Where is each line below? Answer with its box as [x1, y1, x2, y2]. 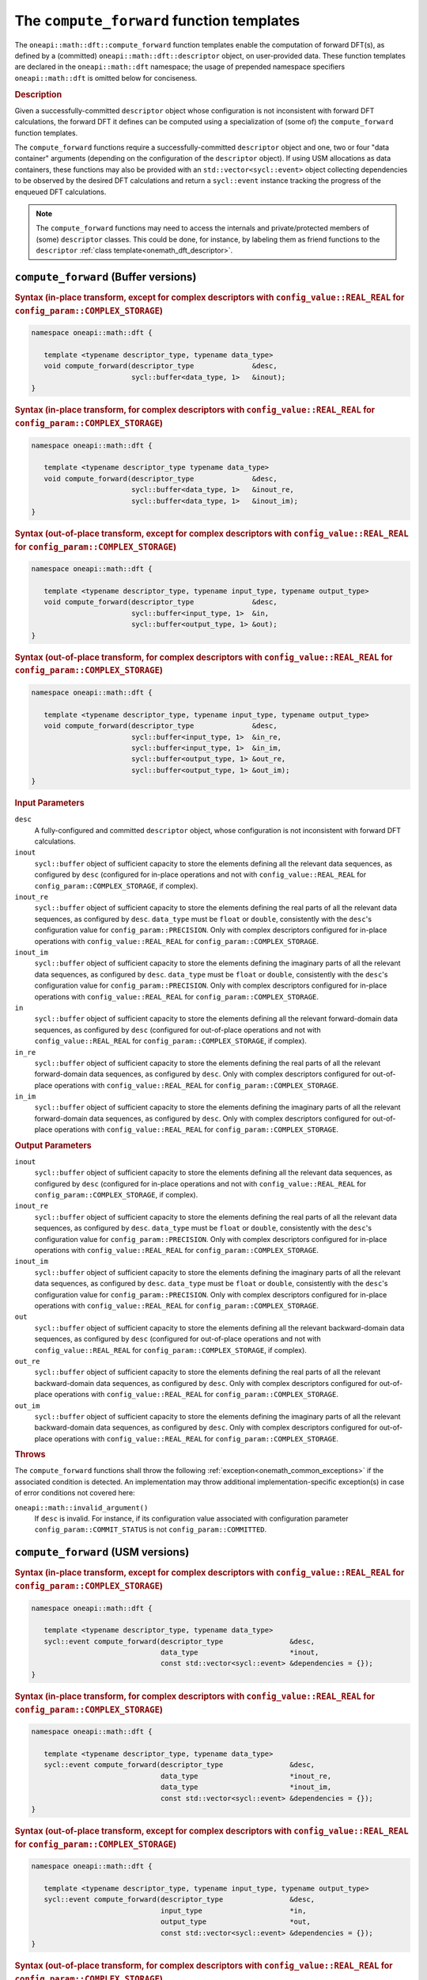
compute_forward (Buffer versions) [14, 270, 197, 284]
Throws [14, 1449, 46, 1460]
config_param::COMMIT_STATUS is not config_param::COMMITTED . [34, 1525, 267, 1534]
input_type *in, [160, 1906, 307, 1915]
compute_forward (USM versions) [14, 1545, 190, 1559]
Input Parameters [14, 798, 85, 809]
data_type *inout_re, [160, 1771, 332, 1780]
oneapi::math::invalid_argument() [14, 1503, 149, 1512]
